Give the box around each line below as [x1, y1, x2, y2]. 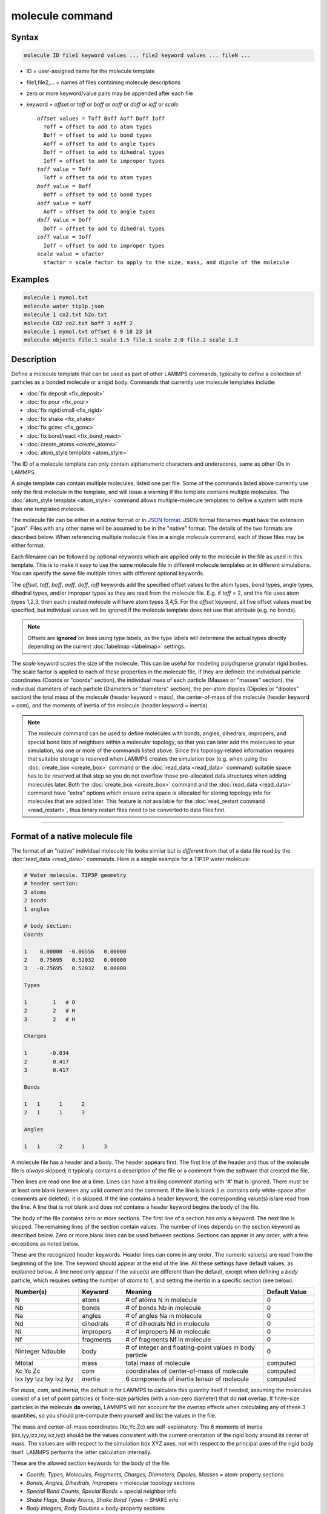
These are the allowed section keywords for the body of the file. [11, 1459, 171, 1467]
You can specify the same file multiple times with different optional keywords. [11, 570, 205, 577]
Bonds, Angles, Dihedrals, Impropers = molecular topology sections [26, 1479, 195, 1486]
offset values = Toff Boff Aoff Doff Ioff [37, 115, 165, 122]
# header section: [24, 880, 79, 887]
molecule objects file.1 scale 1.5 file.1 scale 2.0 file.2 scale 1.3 [24, 337, 239, 343]
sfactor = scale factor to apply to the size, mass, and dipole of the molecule [43, 259, 289, 266]
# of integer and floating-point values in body [125, 1343, 256, 1352]
